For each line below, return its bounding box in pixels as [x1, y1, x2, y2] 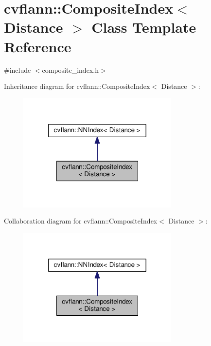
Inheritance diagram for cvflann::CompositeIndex [4, 81, 150, 91]
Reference [4, 36, 71, 56]
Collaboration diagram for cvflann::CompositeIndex [4, 216, 158, 226]
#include [4, 64, 31, 75]
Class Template [91, 17, 196, 37]
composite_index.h [42, 64, 99, 75]
